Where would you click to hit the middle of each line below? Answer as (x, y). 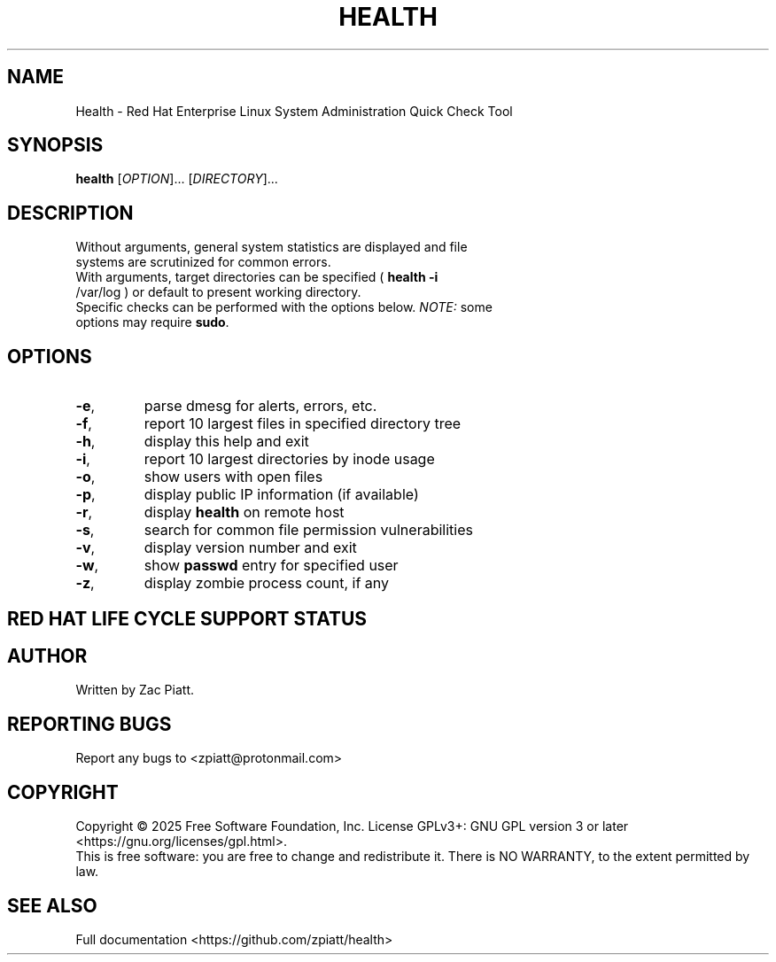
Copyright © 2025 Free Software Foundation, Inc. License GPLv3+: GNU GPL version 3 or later (352, 826)
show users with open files (233, 477)
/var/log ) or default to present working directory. (218, 292)
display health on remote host (244, 512)
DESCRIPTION (70, 213)
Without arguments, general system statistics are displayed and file (272, 247)
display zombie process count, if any (267, 583)
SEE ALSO (52, 905)
